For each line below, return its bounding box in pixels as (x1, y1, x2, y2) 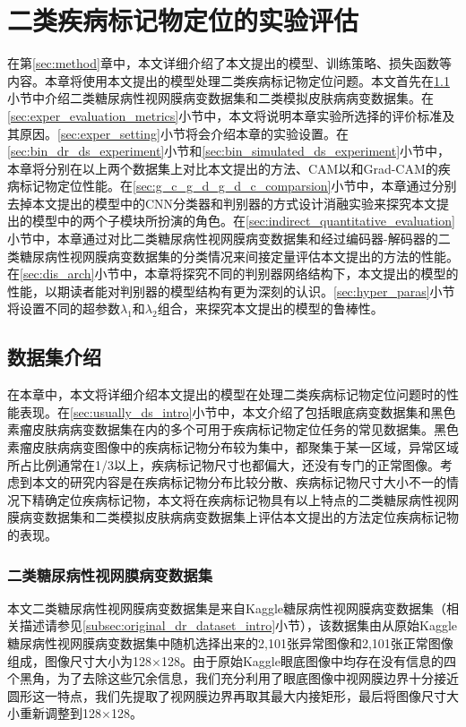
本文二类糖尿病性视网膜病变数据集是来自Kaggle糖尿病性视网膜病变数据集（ (7, 598, 446, 617)
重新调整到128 (19, 704, 101, 723)
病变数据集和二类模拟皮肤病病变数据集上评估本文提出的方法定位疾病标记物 (19, 508, 459, 526)
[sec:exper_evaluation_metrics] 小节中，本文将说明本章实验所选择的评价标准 (7, 106, 443, 124)
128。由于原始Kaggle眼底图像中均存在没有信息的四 (160, 651, 456, 670)
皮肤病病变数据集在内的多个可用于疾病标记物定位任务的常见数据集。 (31, 420, 434, 439)
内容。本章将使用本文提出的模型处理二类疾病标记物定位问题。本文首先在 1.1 (7, 71, 450, 90)
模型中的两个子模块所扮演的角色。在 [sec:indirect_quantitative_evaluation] (31, 211, 455, 230)
